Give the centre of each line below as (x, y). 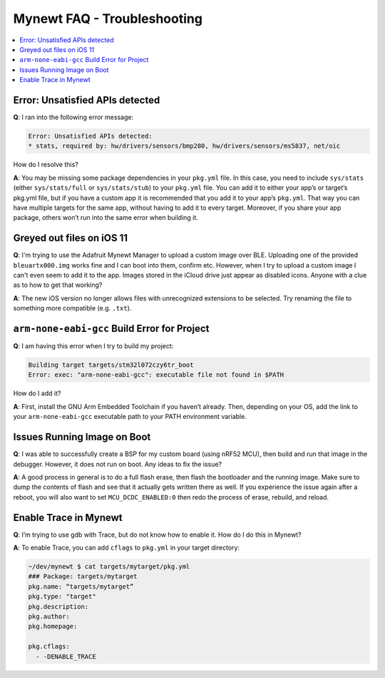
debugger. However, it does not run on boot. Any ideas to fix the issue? (118, 464)
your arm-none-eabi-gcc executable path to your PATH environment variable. (130, 417)
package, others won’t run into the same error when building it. (106, 218)
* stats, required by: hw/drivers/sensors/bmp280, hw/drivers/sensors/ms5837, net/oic (184, 146)
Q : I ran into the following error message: (73, 117)
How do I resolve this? (46, 165)
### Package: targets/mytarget (83, 577)
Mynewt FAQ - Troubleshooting (108, 19)
